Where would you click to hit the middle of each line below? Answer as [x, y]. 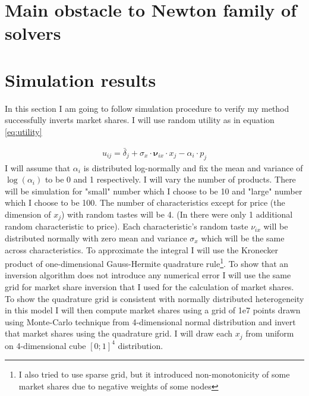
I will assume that [38, 167]
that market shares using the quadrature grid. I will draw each [119, 333]
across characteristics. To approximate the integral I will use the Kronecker [141, 249]
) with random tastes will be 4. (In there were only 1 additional [177, 214]
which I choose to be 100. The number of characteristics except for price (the [145, 202]
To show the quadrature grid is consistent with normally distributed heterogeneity [154, 298]
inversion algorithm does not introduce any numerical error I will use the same [148, 275]
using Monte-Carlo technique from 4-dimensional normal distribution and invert [150, 321]
